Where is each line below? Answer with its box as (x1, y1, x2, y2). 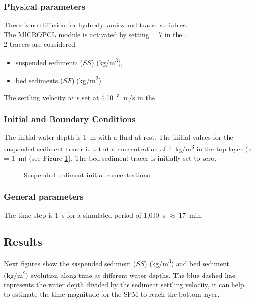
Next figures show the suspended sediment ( (4, 258, 136, 269)
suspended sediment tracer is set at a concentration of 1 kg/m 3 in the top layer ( (4, 142, 248, 153)
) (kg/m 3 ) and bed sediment (144, 257, 229, 269)
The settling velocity (4, 92, 66, 102)
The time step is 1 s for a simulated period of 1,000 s (4, 209, 166, 220)
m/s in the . (123, 92, 159, 102)
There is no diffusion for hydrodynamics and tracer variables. (4, 20, 188, 30)
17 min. (178, 209, 203, 220)
